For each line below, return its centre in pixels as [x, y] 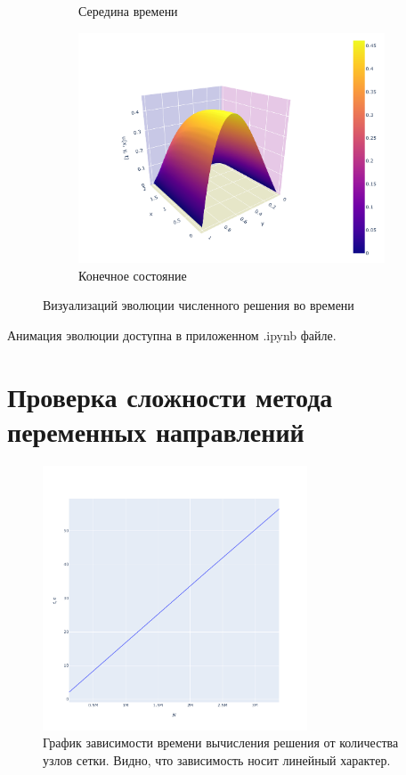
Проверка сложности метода [170, 396]
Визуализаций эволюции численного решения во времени [199, 305]
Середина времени [128, 11]
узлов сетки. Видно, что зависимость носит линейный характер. [217, 759]
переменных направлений [156, 431]
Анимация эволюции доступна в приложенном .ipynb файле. [172, 334]
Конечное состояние [133, 275]
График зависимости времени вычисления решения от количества [221, 742]
